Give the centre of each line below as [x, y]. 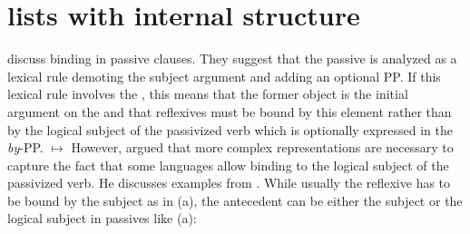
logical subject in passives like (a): [102, 218]
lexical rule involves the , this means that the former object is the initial [208, 94]
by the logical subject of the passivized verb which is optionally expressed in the [230, 129]
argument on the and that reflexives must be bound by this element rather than [230, 111]
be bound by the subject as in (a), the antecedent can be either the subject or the [235, 200]
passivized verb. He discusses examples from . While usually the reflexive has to [229, 183]
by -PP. [25, 147]
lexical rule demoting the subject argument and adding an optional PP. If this [224, 76]
